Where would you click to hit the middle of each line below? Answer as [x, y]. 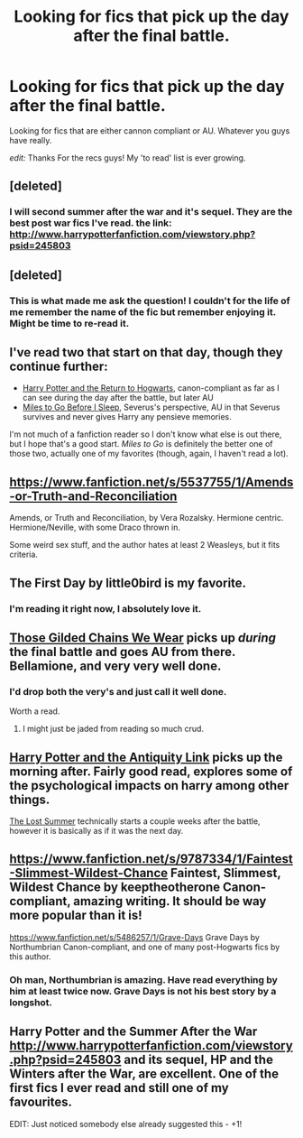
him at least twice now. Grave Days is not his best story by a [143, 991]
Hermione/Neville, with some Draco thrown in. [95, 527]
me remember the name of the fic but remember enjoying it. [143, 311]
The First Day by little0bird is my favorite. [128, 583]
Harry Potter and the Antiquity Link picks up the [146, 757]
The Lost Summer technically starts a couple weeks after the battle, [135, 821]
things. [30, 799]
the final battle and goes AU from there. [123, 652]
